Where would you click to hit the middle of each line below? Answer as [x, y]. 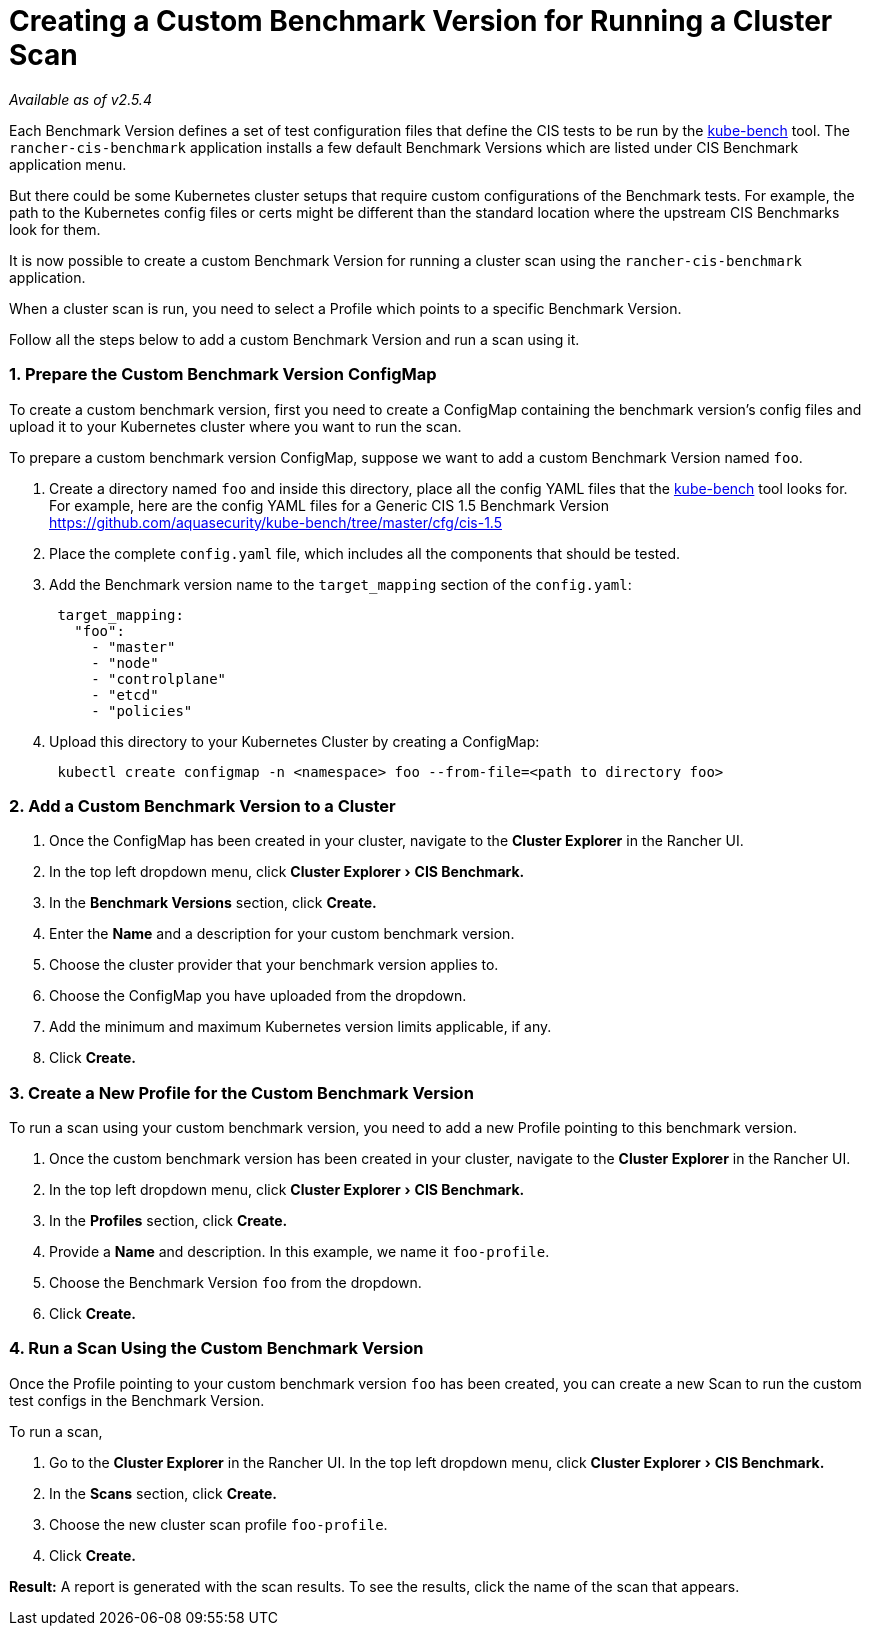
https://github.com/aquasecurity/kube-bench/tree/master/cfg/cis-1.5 [275, 522]
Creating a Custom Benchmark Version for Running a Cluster [421, 21]
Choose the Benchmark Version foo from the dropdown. [235, 1282]
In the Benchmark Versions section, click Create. [213, 903]
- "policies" [142, 710]
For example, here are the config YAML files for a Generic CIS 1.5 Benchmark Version [329, 505]
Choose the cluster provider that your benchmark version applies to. [274, 965]
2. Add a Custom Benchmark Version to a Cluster [202, 805]
